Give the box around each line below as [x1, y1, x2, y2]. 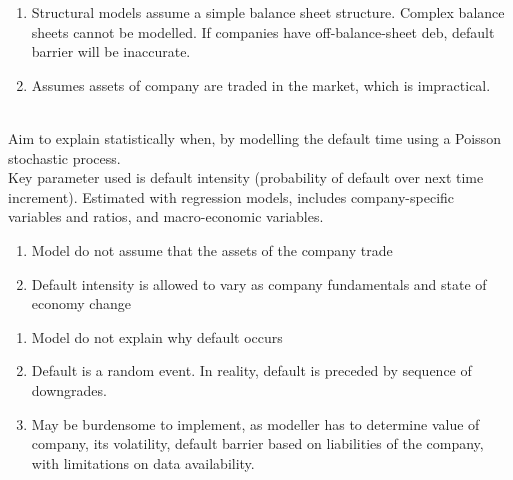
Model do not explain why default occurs [31, 326, 283, 347]
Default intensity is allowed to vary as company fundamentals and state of [31, 273, 487, 294]
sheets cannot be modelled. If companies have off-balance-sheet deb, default [31, 21, 495, 42]
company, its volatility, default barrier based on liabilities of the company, [31, 433, 484, 454]
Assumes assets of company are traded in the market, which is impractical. [31, 74, 491, 95]
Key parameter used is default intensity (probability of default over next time [8, 167, 484, 188]
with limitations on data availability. [31, 452, 255, 473]
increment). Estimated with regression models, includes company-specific [8, 186, 455, 207]
